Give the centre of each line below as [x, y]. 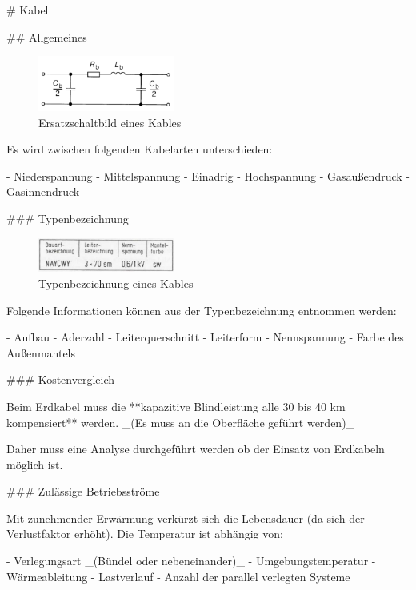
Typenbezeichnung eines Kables [116, 283]
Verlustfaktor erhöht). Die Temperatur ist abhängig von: [145, 534]
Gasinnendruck [43, 191]
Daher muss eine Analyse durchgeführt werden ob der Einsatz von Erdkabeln [196, 449]
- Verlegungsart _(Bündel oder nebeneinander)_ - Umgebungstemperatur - [191, 561]
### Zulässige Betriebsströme [83, 491]
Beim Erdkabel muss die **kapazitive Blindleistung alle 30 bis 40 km [176, 406]
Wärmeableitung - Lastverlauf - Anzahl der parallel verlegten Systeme [178, 576]
